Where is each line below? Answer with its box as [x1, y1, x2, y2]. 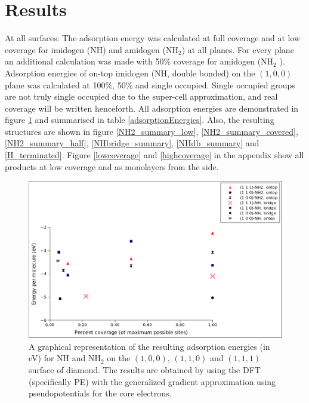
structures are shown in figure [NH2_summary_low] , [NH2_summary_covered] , [5, 125, 298, 137]
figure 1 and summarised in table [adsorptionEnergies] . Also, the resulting [5, 113, 274, 126]
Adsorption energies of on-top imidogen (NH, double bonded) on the [5, 66, 255, 79]
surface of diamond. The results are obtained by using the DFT [29, 363, 261, 376]
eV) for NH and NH [29, 352, 101, 364]
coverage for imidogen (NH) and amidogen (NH [5, 43, 178, 56]
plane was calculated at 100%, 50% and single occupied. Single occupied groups [5, 78, 295, 91]
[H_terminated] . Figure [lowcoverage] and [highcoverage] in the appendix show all [5, 149, 304, 161]
